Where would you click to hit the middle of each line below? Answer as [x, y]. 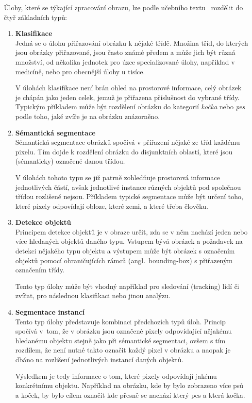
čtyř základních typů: [35, 17]
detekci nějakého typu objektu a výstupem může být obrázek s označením [125, 251]
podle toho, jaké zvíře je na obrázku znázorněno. [88, 116]
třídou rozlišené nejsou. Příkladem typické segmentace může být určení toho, [129, 196]
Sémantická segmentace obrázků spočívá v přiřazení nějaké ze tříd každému [128, 142]
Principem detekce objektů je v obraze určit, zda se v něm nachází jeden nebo [131, 231]
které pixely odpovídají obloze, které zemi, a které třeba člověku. [112, 206]
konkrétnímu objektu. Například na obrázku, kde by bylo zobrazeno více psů [129, 385]
